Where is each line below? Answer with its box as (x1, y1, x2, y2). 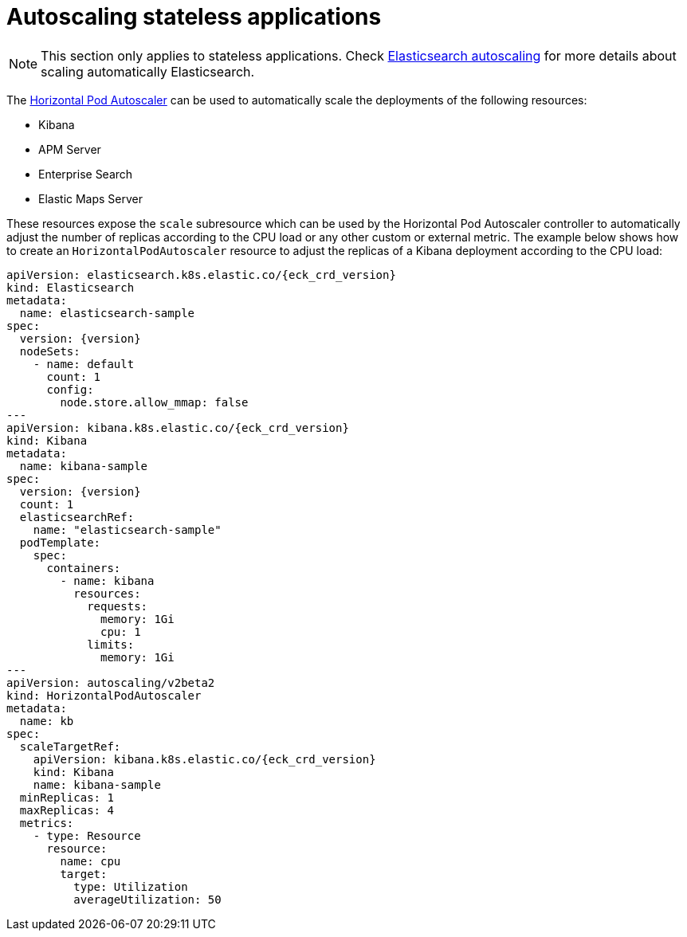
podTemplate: (19, 535, 101, 549)
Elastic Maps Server (38, 191, 143, 206)
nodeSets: (19, 344, 80, 358)
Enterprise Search (38, 167, 133, 181)
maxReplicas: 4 (19, 803, 114, 817)
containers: (46, 561, 121, 574)
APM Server (38, 142, 101, 156)
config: (46, 382, 94, 396)
